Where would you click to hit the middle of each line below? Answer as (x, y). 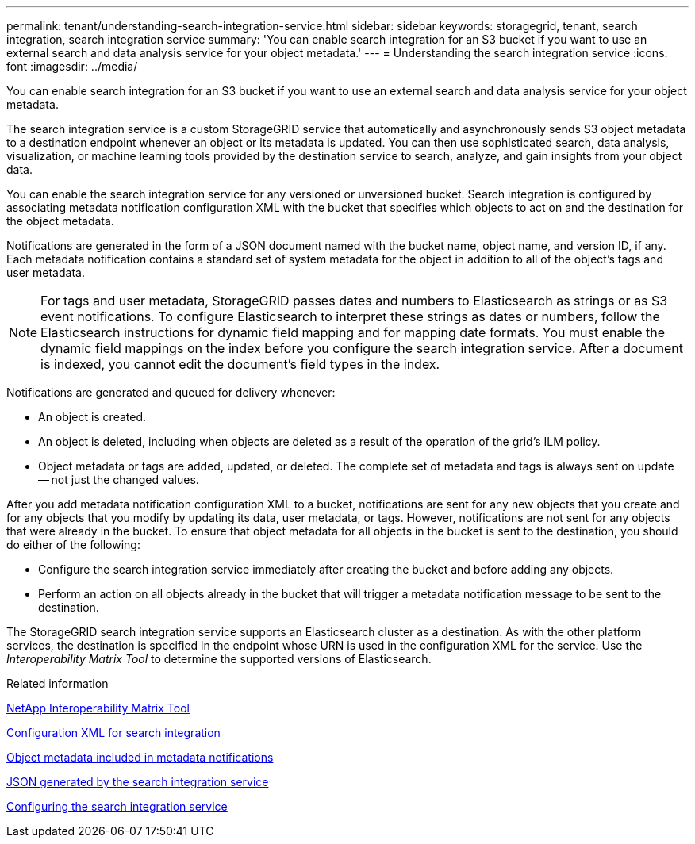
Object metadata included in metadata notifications (140, 757)
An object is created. (92, 417)
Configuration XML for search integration (113, 733)
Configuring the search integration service (117, 806)
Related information (58, 683)
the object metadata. (60, 221)
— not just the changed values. (119, 480)
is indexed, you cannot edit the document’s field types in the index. (240, 364)
